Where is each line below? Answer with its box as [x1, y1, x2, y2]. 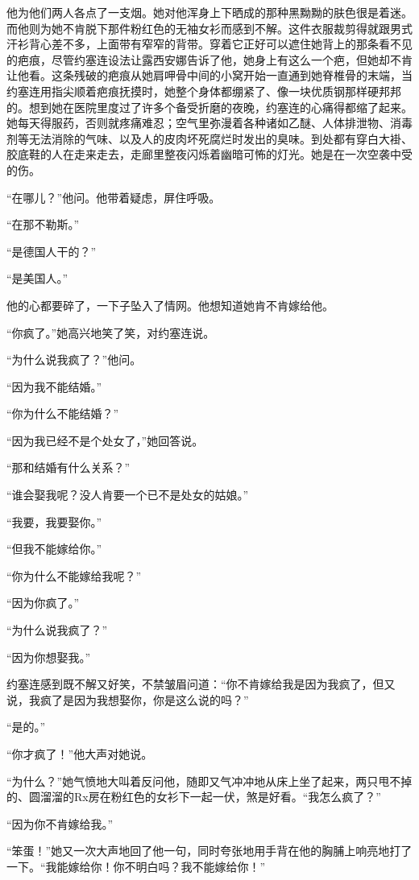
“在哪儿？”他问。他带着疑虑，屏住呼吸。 [6, 188, 221, 205]
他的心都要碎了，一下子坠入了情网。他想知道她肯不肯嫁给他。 [6, 296, 334, 313]
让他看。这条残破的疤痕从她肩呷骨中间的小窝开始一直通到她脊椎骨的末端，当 [6, 67, 413, 84]
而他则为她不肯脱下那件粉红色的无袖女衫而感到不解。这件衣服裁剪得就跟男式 [6, 19, 413, 36]
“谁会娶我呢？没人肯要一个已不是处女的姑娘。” [6, 486, 249, 503]
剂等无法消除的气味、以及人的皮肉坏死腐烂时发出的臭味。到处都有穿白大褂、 [6, 130, 413, 147]
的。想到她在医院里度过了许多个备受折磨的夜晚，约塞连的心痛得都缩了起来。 [6, 98, 413, 115]
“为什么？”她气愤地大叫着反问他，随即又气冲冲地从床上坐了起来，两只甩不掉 [6, 772, 413, 789]
